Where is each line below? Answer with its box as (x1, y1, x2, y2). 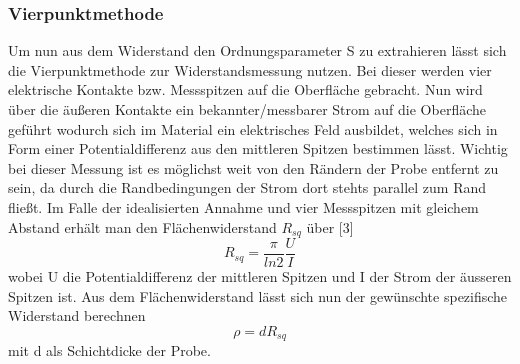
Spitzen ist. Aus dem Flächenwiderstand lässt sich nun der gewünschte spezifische (8, 285, 508, 306)
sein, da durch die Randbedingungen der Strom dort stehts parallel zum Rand (8, 177, 487, 198)
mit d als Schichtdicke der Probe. (8, 340, 211, 361)
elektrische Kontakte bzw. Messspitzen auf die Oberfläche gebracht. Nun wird (8, 79, 483, 100)
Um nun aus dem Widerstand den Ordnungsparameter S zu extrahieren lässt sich (8, 40, 507, 61)
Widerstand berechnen (8, 305, 146, 326)
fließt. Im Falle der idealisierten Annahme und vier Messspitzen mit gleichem (8, 196, 479, 217)
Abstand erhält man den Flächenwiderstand (8, 216, 277, 237)
